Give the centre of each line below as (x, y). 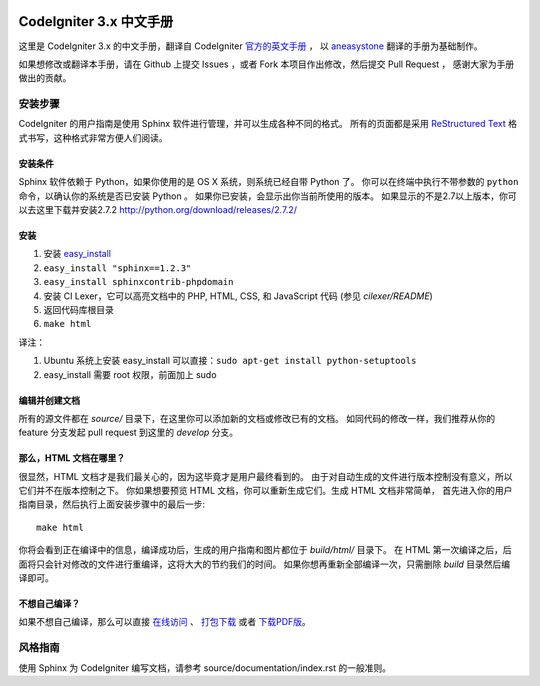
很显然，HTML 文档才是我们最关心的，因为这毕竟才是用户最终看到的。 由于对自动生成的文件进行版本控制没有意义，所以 (265, 476)
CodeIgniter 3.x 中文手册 (96, 21)
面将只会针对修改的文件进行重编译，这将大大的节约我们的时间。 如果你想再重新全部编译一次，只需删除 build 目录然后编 (264, 564)
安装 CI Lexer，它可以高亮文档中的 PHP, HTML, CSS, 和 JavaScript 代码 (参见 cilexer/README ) (238, 296)
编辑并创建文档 (49, 400)
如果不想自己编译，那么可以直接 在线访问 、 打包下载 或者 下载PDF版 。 (164, 622)
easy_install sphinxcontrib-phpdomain (138, 282)
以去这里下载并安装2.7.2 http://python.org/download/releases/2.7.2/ (157, 209)
